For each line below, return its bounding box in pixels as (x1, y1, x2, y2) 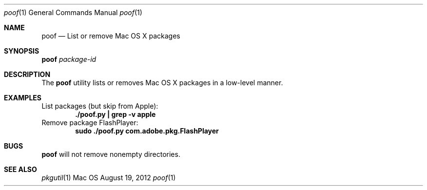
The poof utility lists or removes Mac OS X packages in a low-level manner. (41, 78, 283, 87)
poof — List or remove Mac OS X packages (41, 32, 180, 40)
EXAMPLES (4, 94, 41, 102)
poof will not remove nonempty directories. (41, 150, 180, 158)
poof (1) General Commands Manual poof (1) (4, 8, 142, 17)
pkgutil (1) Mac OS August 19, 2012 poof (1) (41, 173, 176, 182)
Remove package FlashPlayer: (41, 118, 138, 127)
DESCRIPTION (4, 70, 51, 78)
